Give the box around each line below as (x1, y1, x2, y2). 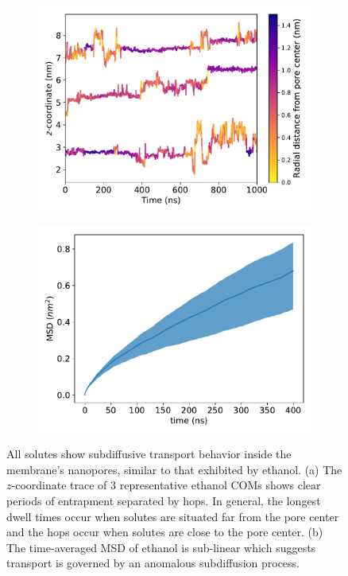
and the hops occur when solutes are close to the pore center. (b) (6, 523, 323, 540)
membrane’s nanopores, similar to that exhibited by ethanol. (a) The (6, 461, 342, 477)
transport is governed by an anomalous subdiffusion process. (6, 555, 300, 571)
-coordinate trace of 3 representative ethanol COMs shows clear (11, 477, 321, 493)
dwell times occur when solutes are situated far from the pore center (6, 508, 339, 524)
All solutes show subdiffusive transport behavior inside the (6, 446, 292, 462)
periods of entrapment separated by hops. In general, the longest (6, 492, 321, 508)
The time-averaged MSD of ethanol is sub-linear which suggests (6, 539, 316, 555)
